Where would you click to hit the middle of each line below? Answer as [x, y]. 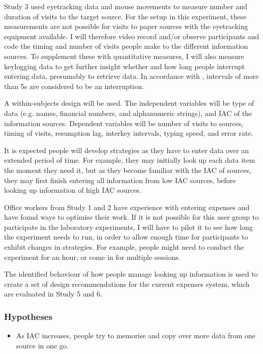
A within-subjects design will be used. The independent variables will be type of [129, 103]
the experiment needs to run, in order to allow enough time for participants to [126, 237]
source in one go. [42, 345]
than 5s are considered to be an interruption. [74, 86]
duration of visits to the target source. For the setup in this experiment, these [125, 16]
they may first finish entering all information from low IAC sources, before [120, 180]
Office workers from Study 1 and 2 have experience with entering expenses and [127, 207]
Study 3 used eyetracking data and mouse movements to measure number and [126, 6]
